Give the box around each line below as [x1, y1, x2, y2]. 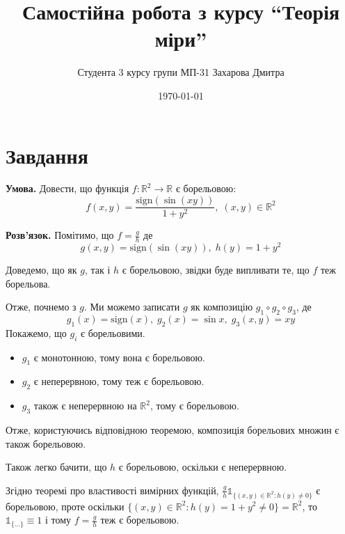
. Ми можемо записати [83, 299, 180, 314]
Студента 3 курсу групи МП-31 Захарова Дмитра [77, 65, 284, 79]
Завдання [6, 141, 88, 169]
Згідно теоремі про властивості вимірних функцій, [6, 482, 219, 497]
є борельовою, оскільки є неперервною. [118, 460, 287, 474]
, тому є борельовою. [150, 398, 239, 413]
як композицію [191, 299, 253, 314]
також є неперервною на [33, 398, 137, 413]
